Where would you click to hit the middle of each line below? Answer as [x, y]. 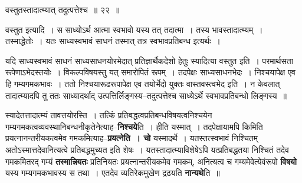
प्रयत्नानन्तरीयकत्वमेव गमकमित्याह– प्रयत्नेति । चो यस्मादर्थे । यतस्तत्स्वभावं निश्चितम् [132, 138]
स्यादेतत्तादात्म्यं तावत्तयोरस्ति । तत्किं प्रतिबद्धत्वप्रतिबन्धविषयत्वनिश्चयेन [109, 115]
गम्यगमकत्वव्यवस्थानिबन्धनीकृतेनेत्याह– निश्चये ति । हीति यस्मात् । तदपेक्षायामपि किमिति [134, 126]
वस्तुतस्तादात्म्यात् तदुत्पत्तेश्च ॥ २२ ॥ [63, 9]
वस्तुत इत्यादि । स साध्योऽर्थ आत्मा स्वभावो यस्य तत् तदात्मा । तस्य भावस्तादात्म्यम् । [134, 29]
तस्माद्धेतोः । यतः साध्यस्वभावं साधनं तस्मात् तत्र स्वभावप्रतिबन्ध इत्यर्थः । [113, 41]
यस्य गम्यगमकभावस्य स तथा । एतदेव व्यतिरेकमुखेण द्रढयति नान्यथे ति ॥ [113, 173]
